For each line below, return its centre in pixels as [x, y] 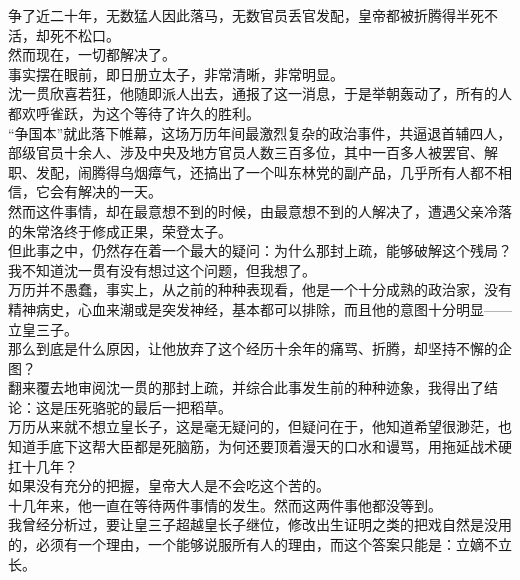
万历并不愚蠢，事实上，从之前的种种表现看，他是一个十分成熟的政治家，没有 [260, 289]
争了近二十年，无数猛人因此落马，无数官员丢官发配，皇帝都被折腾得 [232, 15]
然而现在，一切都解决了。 [92, 54]
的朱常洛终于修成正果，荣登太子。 [120, 230]
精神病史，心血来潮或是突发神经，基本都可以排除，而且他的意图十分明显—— [260, 308]
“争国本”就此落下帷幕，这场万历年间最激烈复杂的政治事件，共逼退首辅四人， [260, 132]
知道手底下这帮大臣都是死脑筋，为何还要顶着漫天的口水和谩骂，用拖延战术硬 [260, 446]
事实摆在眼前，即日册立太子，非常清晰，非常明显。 [176, 73]
